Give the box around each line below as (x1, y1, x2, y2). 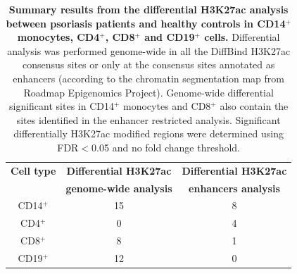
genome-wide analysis (65, 180, 172, 195)
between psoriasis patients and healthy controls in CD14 (6, 15, 286, 30)
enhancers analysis (189, 180, 280, 195)
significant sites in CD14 (8, 99, 114, 113)
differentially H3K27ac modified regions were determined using (13, 126, 284, 141)
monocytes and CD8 (123, 99, 211, 113)
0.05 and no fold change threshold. (91, 139, 241, 154)
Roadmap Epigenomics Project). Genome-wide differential (23, 85, 274, 99)
